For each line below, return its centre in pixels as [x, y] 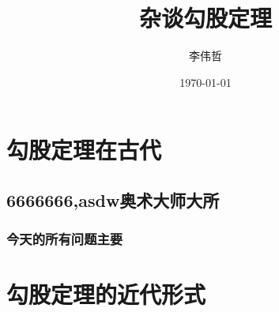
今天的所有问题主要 [65, 239]
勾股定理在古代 [84, 150]
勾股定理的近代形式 [106, 294]
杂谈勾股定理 [205, 18]
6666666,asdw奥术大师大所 [113, 199]
